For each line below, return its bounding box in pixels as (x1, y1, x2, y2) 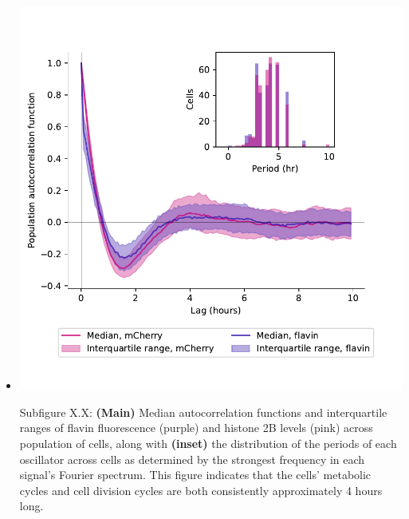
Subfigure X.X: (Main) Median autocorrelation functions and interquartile (19, 403, 387, 420)
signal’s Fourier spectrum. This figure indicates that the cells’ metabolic (19, 466, 372, 483)
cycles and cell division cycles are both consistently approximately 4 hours (19, 481, 383, 498)
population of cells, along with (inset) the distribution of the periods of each (19, 434, 397, 451)
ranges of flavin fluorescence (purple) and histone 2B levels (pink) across (19, 419, 373, 436)
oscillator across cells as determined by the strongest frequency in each (19, 450, 365, 467)
